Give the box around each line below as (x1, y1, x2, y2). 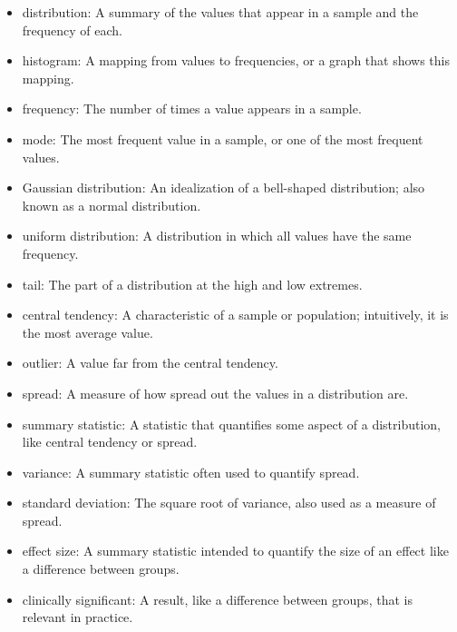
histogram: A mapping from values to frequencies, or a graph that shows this (22, 51, 451, 70)
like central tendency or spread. (22, 432, 198, 451)
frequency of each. (22, 20, 122, 39)
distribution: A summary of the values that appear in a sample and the (22, 3, 419, 21)
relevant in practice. (22, 607, 133, 627)
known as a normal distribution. (22, 195, 201, 214)
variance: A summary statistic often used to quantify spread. (22, 462, 360, 481)
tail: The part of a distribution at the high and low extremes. (22, 274, 363, 293)
